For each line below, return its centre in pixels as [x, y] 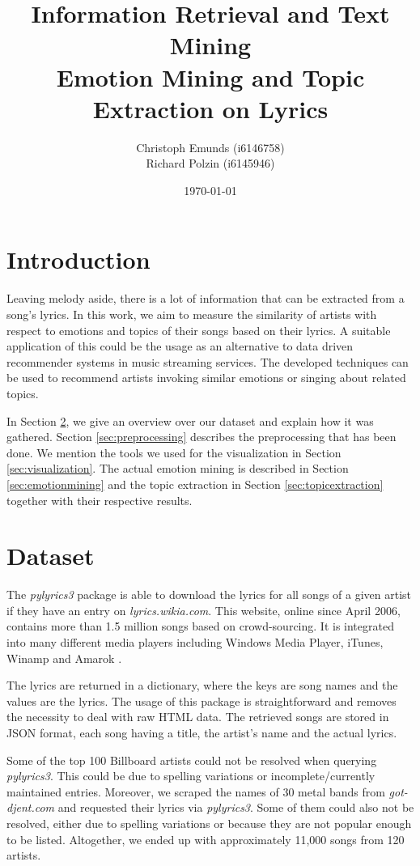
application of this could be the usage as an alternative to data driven [180, 346]
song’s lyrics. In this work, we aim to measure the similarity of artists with [192, 314]
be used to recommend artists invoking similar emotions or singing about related [206, 378]
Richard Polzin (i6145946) [210, 163]
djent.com [31, 807]
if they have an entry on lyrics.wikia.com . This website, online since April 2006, [204, 610]
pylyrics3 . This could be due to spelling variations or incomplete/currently [191, 776]
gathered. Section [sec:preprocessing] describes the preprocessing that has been [202, 437]
